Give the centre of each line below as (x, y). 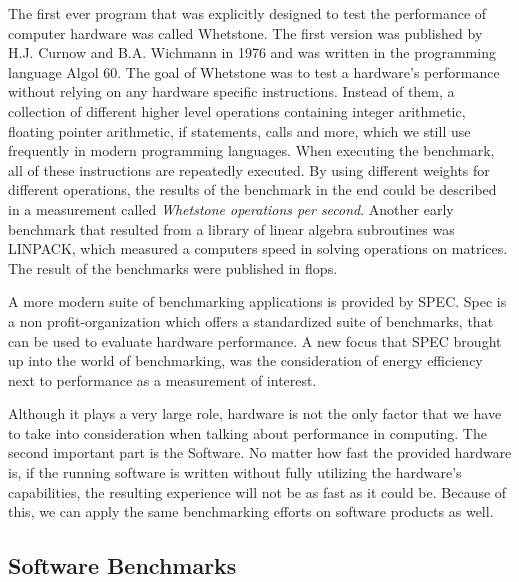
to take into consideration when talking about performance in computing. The (247, 432)
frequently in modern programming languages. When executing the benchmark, (251, 150)
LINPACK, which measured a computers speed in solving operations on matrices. (258, 248)
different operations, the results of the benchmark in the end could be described (252, 189)
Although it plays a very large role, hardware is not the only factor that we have (255, 413)
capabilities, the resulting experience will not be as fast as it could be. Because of (257, 491)
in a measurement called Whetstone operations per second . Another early (231, 208)
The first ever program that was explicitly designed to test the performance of (247, 13)
